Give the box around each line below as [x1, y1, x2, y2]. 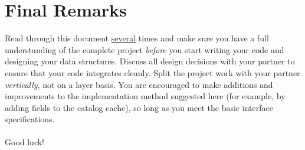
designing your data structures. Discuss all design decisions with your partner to [5, 55, 295, 67]
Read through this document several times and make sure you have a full [5, 32, 269, 44]
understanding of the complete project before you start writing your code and [5, 43, 284, 56]
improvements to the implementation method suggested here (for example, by [5, 90, 286, 102]
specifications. [5, 113, 55, 125]
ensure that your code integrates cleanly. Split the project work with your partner [5, 66, 300, 79]
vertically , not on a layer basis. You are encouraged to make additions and [5, 78, 273, 90]
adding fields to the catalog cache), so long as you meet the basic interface [5, 101, 273, 113]
